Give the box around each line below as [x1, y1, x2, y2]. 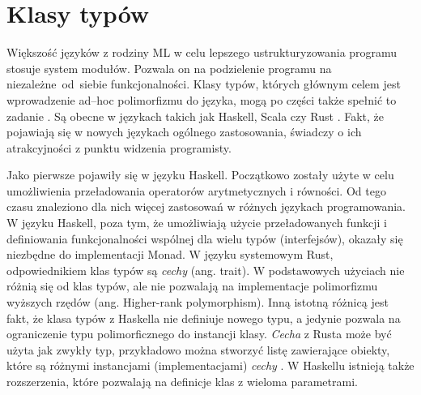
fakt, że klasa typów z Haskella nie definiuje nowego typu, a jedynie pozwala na [6, 309, 401, 326]
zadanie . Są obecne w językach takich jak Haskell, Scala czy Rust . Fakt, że [6, 107, 384, 124]
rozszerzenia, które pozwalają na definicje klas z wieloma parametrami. [6, 373, 358, 389]
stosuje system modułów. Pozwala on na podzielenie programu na [6, 59, 332, 76]
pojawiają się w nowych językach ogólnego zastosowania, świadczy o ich [6, 123, 362, 140]
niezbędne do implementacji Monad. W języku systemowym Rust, [6, 246, 334, 263]
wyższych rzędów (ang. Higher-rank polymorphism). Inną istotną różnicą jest [6, 294, 389, 311]
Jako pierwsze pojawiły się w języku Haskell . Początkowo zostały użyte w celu [6, 166, 394, 183]
